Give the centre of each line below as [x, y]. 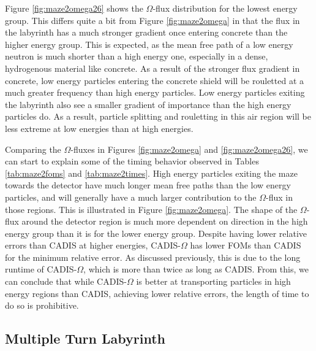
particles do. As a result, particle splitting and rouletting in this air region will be [158, 116]
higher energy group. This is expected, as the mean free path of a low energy [149, 44]
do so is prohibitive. [42, 305]
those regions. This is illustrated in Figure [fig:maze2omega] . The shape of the [151, 209]
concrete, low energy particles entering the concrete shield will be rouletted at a [155, 80]
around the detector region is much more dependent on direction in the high [165, 221]
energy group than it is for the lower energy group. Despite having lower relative [156, 233]
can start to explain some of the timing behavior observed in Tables [132, 161]
